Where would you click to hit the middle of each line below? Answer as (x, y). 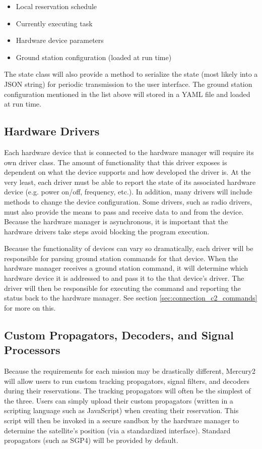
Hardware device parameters (60, 40)
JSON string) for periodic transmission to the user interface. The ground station (128, 84)
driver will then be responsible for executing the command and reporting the (122, 288)
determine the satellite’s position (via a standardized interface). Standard (117, 430)
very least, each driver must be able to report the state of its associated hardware (130, 182)
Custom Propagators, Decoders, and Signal (119, 335)
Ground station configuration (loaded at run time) (94, 57)
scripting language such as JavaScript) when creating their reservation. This (121, 410)
